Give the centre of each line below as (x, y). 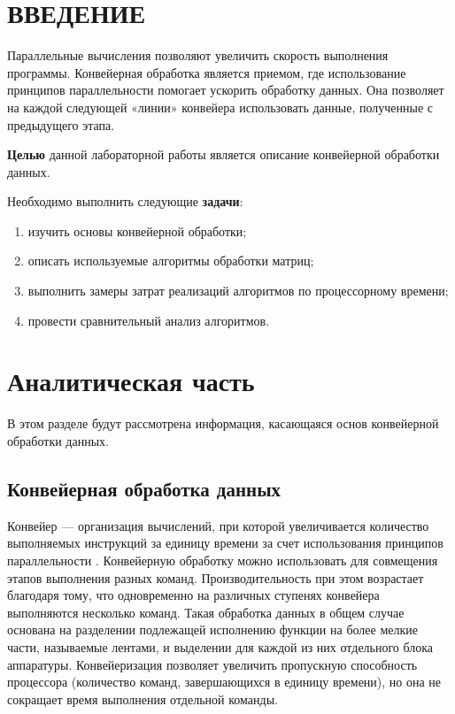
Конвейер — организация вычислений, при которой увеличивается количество (218, 525)
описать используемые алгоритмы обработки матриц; (171, 261)
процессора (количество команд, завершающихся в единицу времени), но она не (224, 682)
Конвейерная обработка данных (144, 488)
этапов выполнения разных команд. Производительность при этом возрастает (216, 577)
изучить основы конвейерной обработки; (137, 230)
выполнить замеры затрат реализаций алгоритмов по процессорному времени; (238, 291)
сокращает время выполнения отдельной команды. (143, 699)
